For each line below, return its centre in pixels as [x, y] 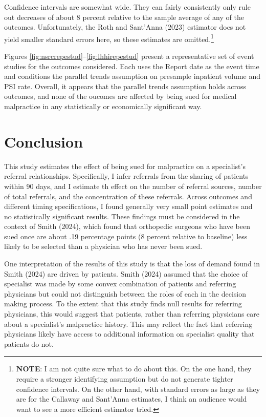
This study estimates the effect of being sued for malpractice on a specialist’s [125, 166]
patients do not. [29, 343]
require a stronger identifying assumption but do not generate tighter [125, 379]
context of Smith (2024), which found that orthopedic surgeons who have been [127, 226]
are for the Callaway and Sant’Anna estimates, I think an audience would [131, 399]
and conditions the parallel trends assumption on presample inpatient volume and [132, 76]
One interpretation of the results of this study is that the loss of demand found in [132, 264]
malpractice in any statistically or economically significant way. [103, 106]
